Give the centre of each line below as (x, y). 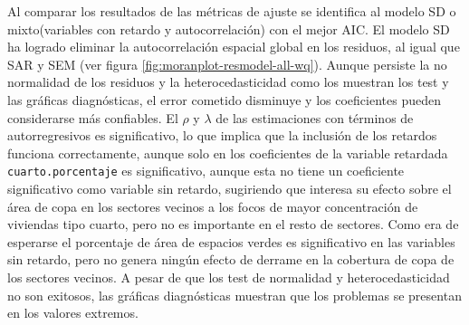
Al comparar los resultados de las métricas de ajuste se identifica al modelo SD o (232, 11)
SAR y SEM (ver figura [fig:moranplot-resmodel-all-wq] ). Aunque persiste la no (227, 64)
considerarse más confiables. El (93, 117)
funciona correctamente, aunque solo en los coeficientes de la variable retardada (228, 153)
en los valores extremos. (73, 313)
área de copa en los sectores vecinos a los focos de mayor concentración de (213, 206)
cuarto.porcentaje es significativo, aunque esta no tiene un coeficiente (206, 171)
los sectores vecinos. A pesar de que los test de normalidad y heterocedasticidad (229, 277)
